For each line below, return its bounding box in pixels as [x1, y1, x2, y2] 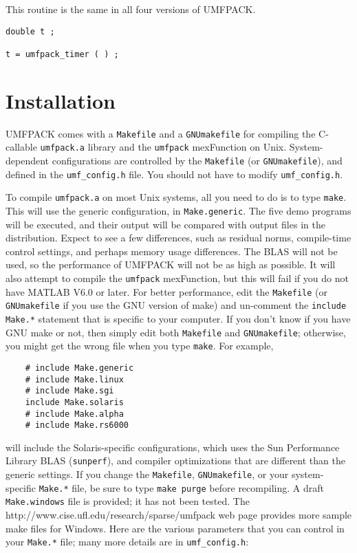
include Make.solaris [25, 397, 124, 407]
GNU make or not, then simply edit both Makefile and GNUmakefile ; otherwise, [6, 325, 346, 339]
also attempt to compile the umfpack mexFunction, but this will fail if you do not [6, 271, 349, 285]
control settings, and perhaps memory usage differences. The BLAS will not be [6, 243, 338, 258]
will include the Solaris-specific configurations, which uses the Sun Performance [6, 440, 340, 454]
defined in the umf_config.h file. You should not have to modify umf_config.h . [6, 166, 343, 181]
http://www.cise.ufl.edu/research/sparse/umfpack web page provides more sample [6, 508, 352, 522]
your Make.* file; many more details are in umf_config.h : [6, 534, 249, 549]
